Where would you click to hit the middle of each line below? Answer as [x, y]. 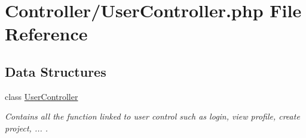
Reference [46, 34]
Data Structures [56, 71]
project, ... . [27, 128]
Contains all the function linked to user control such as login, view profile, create [152, 116]
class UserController [42, 96]
